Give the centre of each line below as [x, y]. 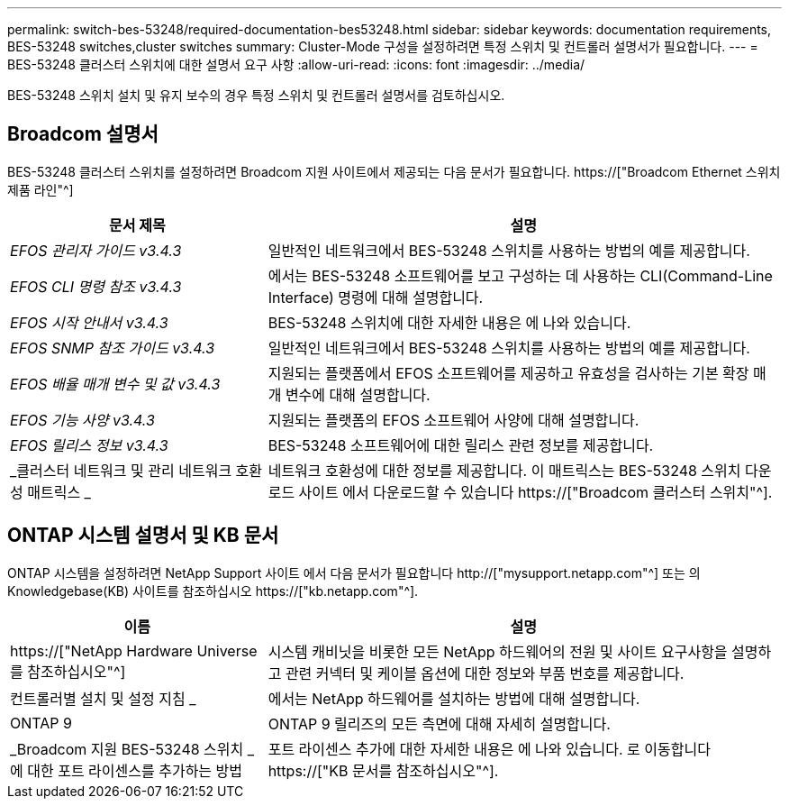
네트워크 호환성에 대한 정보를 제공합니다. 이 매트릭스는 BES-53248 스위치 [504, 470]
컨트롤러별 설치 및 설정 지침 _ [103, 698]
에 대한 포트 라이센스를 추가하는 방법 [127, 770]
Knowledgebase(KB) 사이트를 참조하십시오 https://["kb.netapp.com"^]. [213, 591]
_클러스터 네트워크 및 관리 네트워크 [121, 470]
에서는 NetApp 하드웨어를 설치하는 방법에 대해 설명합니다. [454, 698]
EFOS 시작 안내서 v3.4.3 [89, 322]
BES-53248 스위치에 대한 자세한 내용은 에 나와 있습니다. [449, 322]
